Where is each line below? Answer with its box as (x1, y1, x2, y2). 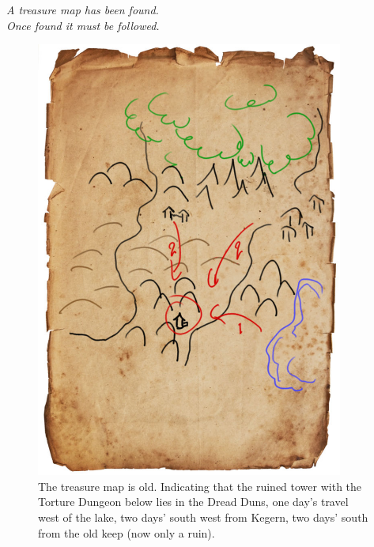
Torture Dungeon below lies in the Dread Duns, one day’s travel (38, 493, 349, 510)
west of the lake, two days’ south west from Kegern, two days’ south (38, 508, 368, 525)
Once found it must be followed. (6, 17, 160, 33)
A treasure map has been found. (6, 2, 159, 17)
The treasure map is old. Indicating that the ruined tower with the (38, 477, 362, 494)
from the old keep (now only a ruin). (38, 524, 215, 541)
